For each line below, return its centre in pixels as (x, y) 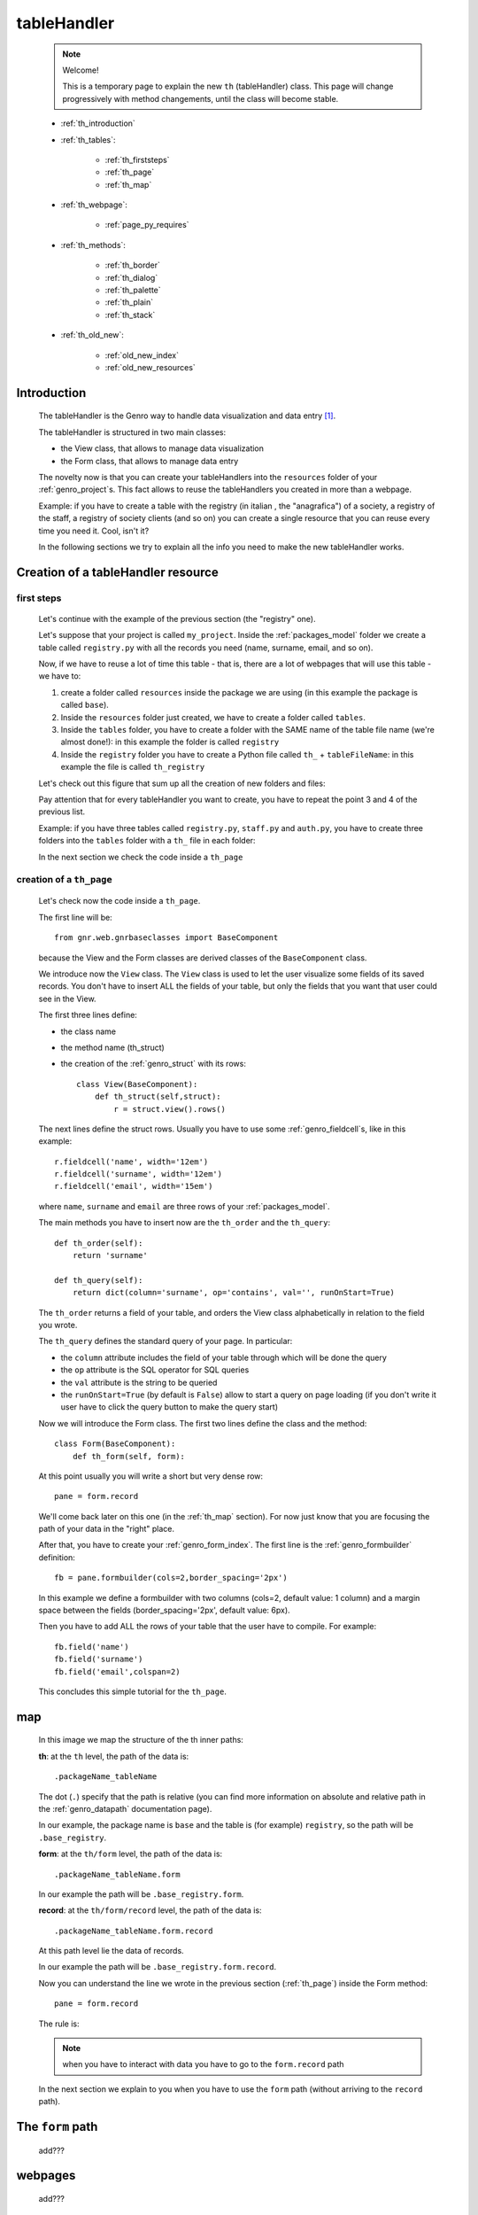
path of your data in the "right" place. (107, 1529)
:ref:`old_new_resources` (150, 367)
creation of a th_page (64, 880)
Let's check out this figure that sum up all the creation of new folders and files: (182, 783)
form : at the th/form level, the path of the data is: (131, 1854)
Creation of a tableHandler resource (117, 572)
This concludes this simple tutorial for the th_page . (133, 1691)
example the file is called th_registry (133, 767)
